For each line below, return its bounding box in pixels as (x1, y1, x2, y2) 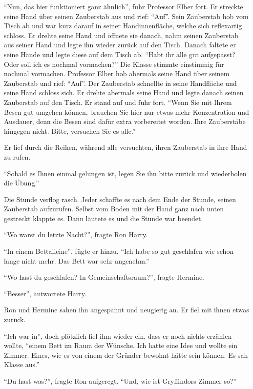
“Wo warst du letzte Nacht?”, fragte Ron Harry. (4, 229, 148, 240)
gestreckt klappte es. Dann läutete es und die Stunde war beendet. (4, 213, 203, 223)
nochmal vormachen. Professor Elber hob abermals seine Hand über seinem (4, 68, 230, 79)
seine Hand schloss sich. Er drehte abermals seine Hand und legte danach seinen (4, 87, 244, 98)
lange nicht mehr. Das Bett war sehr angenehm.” (4, 255, 149, 266)
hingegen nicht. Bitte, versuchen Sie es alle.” (4, 125, 136, 136)
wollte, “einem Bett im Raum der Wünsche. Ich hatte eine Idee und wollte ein (4, 340, 237, 350)
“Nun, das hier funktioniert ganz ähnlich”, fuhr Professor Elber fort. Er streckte (4, 1, 243, 11)
